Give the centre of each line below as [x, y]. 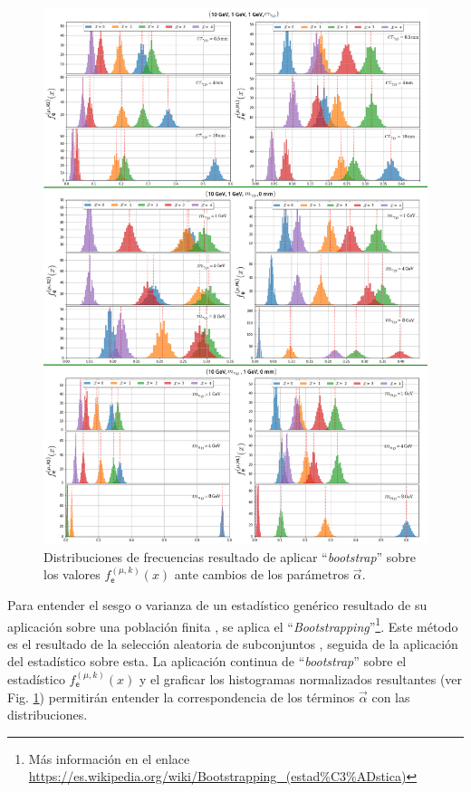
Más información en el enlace [109, 758]
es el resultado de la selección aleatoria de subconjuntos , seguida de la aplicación [233, 643]
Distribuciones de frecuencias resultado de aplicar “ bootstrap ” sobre [230, 556]
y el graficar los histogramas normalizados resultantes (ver [301, 678]
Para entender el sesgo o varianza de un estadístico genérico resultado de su [217, 604]
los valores [72, 574]
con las [391, 697]
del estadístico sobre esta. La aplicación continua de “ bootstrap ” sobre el [207, 661]
